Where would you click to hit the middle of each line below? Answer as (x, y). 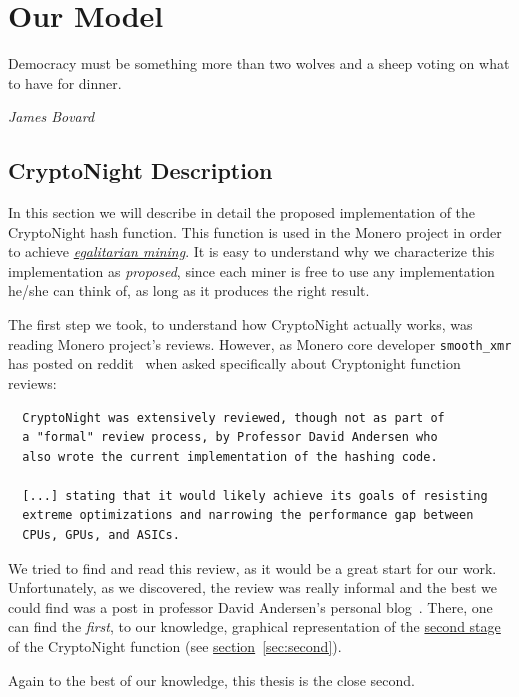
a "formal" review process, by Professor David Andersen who (230, 437)
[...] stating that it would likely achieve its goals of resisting (255, 495)
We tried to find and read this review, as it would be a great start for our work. (252, 567)
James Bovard (51, 116)
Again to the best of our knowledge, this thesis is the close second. (211, 679)
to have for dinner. (65, 82)
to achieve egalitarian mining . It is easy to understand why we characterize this (251, 251)
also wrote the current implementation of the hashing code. (230, 456)
